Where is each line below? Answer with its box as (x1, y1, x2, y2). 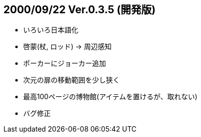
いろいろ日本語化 (23, 26, 78, 34)
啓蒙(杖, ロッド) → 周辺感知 (23, 42, 112, 51)
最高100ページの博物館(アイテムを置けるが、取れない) (23, 92, 198, 101)
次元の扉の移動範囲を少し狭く (23, 76, 120, 84)
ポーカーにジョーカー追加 (23, 59, 106, 68)
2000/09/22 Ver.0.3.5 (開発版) (3, 3, 156, 16)
